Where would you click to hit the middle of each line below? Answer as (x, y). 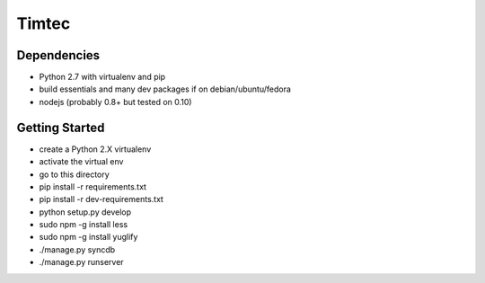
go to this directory (74, 174)
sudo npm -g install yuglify (88, 237)
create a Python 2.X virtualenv (95, 149)
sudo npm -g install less (84, 225)
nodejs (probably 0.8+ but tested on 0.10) (115, 102)
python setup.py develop (85, 212)
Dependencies (58, 55)
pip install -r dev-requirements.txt (101, 199)
